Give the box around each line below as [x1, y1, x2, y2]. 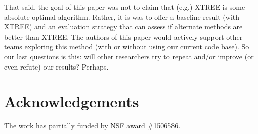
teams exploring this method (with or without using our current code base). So [4, 41, 249, 52]
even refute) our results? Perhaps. [4, 61, 109, 72]
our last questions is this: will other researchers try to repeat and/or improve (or [4, 51, 254, 61]
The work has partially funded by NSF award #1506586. [4, 120, 181, 131]
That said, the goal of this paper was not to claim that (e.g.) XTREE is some [4, 2, 245, 12]
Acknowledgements [4, 91, 139, 112]
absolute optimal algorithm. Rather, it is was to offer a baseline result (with [4, 11, 240, 22]
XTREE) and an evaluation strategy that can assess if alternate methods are [4, 21, 243, 32]
